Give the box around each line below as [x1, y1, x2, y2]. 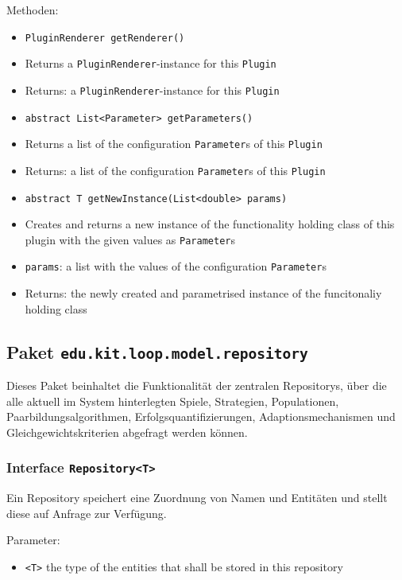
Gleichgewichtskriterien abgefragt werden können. [6, 423, 248, 440]
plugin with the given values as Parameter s [25, 231, 235, 247]
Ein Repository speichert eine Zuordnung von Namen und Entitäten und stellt [6, 489, 388, 506]
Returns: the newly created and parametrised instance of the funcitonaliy [25, 285, 382, 302]
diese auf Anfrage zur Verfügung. [6, 504, 167, 521]
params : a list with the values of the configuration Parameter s [25, 258, 327, 274]
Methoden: [6, 2, 59, 18]
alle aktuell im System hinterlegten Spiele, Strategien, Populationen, [6, 392, 339, 409]
